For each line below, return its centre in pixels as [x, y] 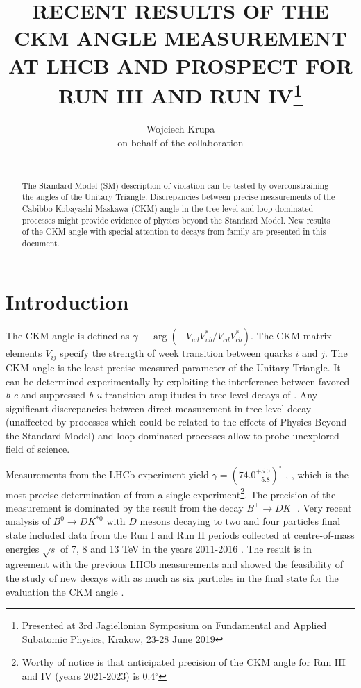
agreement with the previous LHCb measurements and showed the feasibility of [174, 564]
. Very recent [324, 507]
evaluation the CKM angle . [65, 591]
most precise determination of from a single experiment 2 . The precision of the [171, 493]
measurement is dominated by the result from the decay [125, 507]
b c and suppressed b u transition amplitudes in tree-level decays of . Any [162, 395]
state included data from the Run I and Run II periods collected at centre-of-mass [180, 535]
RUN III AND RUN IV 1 [180, 94]
